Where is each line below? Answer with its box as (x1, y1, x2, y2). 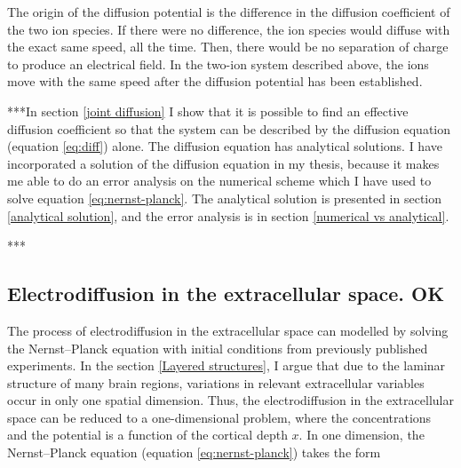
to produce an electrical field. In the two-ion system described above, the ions (7, 54, 429, 73)
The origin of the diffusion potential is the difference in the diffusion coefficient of (7, 3, 450, 20)
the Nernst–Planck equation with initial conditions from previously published (7, 338, 428, 357)
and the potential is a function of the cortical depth (7, 425, 288, 444)
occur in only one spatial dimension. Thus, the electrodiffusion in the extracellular (7, 391, 454, 409)
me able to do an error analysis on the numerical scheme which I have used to (7, 171, 432, 190)
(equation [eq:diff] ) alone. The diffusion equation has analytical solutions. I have (7, 137, 442, 155)
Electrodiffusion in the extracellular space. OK (7, 280, 445, 307)
